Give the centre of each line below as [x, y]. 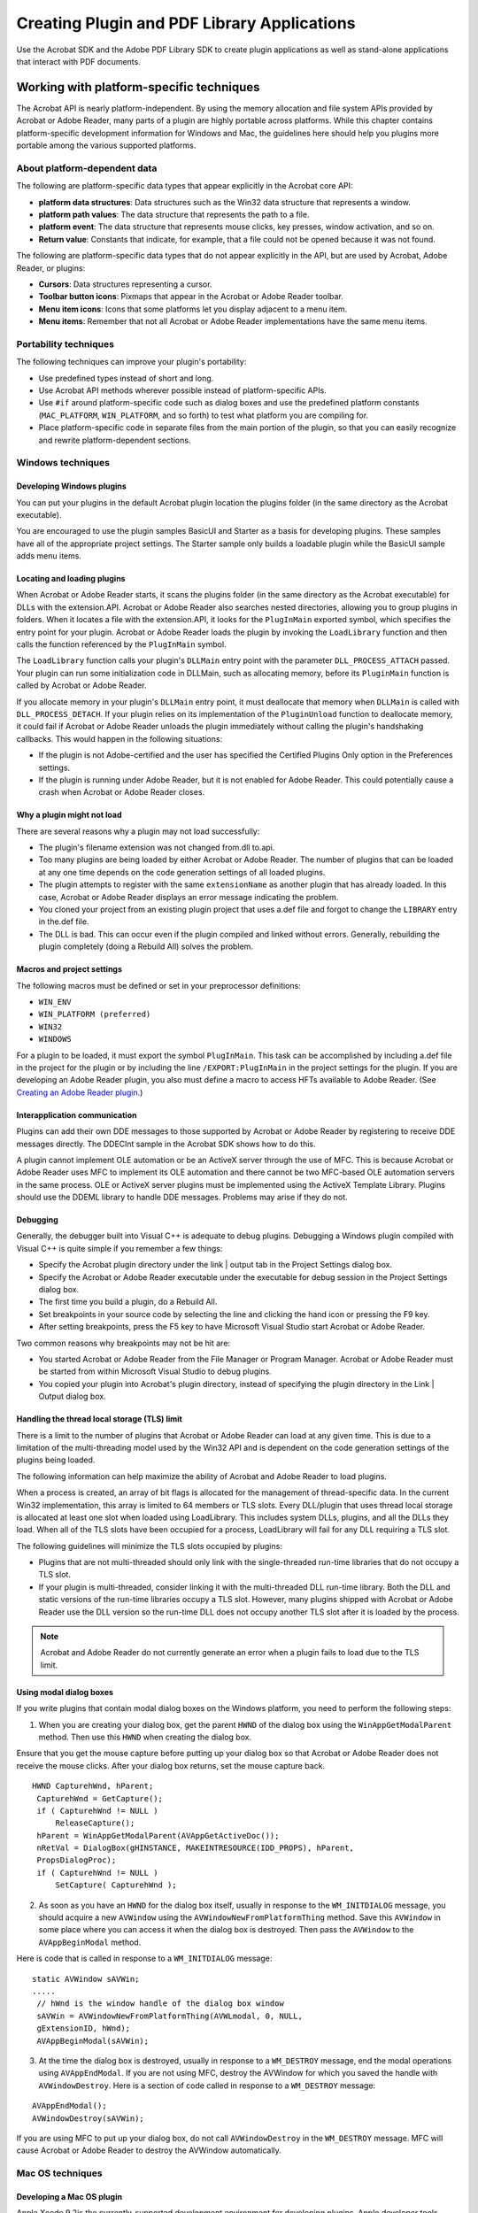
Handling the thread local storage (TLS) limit [100, 1419]
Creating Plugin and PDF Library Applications [186, 23]
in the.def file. [64, 921]
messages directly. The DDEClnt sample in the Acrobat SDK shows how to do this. [166, 1144]
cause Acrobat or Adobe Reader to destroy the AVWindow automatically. [149, 2150]
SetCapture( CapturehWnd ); [116, 1885]
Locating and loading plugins [71, 579]
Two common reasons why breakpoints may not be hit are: [123, 1343]
